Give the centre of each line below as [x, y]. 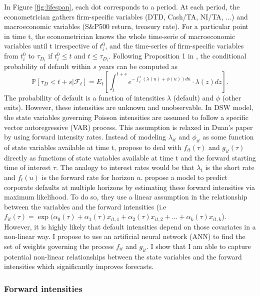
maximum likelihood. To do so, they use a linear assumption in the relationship [126, 197]
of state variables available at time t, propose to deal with [93, 147]
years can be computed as [138, 66]
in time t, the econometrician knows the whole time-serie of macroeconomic [120, 36]
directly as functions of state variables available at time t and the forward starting [130, 157]
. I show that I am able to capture [198, 246]
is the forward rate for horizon [88, 177]
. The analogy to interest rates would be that [125, 167]
